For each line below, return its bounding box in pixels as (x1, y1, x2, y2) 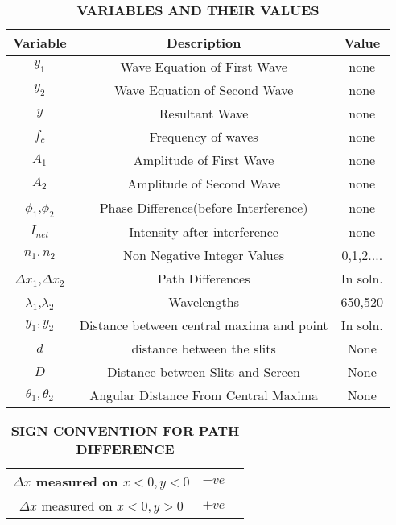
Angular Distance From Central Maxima (89, 386, 319, 405)
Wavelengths (168, 292, 239, 312)
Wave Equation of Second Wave (113, 81, 294, 99)
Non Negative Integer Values (123, 246, 285, 265)
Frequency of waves (149, 127, 258, 146)
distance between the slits (131, 339, 276, 358)
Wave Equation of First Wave (120, 57, 287, 76)
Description (166, 33, 241, 52)
